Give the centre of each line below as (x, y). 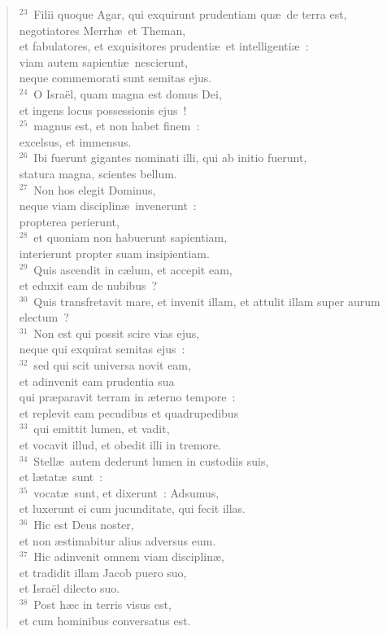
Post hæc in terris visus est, (102, 604)
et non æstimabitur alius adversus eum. (117, 540)
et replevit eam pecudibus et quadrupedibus (129, 412)
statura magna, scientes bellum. (98, 173)
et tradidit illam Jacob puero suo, (103, 572)
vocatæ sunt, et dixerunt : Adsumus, (126, 492)
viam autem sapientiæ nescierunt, (104, 61)
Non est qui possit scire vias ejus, (117, 333)
